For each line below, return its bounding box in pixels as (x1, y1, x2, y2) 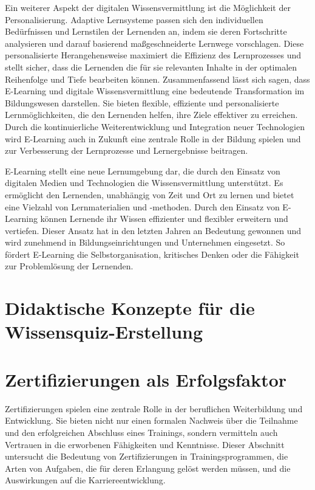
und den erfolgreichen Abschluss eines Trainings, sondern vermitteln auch (5, 426, 278, 438)
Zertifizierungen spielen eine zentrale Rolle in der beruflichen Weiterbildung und (5, 402, 303, 415)
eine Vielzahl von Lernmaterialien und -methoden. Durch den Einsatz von (5, 200, 280, 213)
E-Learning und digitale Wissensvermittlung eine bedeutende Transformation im (5, 85, 305, 97)
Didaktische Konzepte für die (5, 295, 255, 320)
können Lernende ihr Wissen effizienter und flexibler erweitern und (40, 212, 288, 225)
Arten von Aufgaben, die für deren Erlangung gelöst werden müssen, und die (5, 461, 291, 474)
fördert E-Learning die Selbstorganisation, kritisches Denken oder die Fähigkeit (5, 247, 299, 260)
